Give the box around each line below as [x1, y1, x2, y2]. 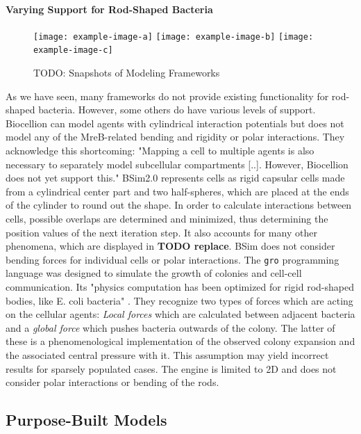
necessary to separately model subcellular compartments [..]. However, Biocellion [6, 156, 349, 171]
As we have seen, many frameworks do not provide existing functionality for [6, 88, 329, 103]
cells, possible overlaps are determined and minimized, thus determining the [6, 211, 328, 226]
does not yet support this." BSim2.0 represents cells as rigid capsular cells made [6, 170, 345, 185]
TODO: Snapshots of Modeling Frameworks [33, 65, 220, 80]
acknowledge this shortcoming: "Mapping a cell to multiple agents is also [6, 143, 314, 158]
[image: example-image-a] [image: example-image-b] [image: [33, 31, 314, 42]
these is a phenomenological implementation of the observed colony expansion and [6, 334, 355, 348]
